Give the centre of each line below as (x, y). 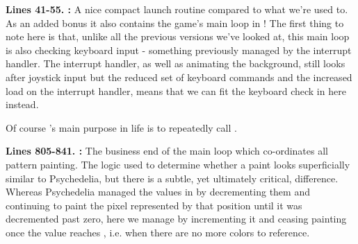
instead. (22, 104)
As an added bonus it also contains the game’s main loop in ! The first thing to (175, 23)
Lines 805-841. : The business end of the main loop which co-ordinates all (167, 151)
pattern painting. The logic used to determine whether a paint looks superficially (178, 164)
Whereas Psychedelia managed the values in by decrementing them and (158, 192)
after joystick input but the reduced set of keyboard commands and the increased (179, 77)
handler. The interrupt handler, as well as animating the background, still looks (176, 63)
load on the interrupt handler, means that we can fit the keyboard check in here (176, 90)
